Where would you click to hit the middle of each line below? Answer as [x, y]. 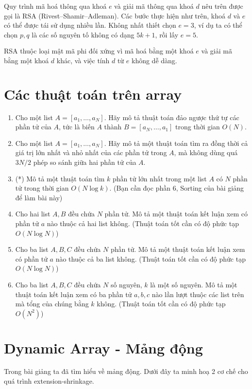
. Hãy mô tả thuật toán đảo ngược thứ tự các [172, 117]
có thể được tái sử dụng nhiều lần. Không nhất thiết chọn [90, 25]
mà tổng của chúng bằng [52, 304]
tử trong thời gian [42, 188]
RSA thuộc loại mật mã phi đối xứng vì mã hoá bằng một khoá [99, 51]
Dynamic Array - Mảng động [103, 347]
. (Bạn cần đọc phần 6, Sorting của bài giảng [176, 188]
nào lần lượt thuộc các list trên [198, 294]
